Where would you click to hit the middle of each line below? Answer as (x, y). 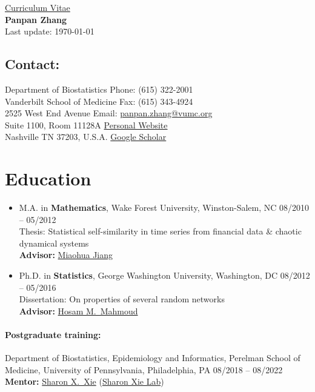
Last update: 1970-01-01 (50, 31)
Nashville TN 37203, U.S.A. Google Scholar (86, 137)
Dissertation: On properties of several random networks (122, 299)
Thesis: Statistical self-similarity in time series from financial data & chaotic (160, 231)
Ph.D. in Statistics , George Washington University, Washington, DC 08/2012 (164, 275)
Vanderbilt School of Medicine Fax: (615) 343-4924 (99, 101)
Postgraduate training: (53, 335)
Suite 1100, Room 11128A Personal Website (86, 125)
